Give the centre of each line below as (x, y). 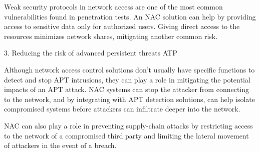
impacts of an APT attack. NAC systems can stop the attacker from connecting (127, 89)
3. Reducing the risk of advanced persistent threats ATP (91, 53)
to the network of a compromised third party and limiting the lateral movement (126, 135)
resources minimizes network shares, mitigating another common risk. (111, 36)
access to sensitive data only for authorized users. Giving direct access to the (122, 26)
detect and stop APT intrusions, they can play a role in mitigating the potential (127, 79)
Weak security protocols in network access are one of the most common (113, 6)
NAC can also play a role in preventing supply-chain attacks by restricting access (128, 125)
